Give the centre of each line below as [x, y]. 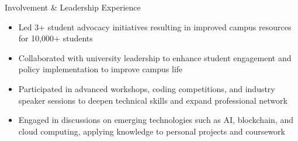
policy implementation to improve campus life [101, 69]
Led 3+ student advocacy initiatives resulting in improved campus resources [155, 27]
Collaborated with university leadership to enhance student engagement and [155, 57]
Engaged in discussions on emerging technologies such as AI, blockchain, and [156, 120]
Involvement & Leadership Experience [73, 7]
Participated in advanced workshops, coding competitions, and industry [147, 88]
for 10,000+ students [56, 38]
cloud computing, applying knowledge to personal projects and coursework [152, 131]
